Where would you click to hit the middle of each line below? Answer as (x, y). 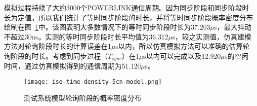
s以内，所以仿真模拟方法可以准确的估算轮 (182, 46)
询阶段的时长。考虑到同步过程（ (56, 55)
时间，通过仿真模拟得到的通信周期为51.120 (72, 66)
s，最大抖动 (233, 27)
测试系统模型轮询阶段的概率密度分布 (83, 97)
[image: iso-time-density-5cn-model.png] (93, 82)
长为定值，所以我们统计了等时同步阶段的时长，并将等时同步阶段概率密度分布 (128, 17)
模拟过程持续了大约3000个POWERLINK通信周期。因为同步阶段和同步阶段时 (127, 7)
